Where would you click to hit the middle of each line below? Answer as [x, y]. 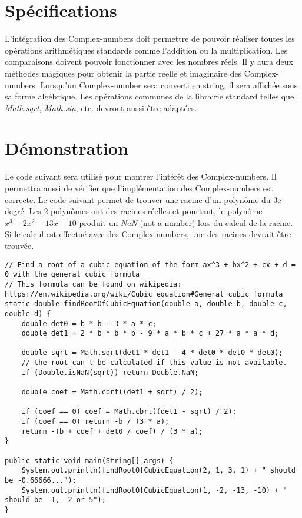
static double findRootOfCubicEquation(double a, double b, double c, [146, 304]
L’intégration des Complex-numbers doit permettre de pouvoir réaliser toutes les [150, 39]
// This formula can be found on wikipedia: [93, 284]
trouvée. [19, 245]
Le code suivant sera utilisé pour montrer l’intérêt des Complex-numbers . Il [141, 176]
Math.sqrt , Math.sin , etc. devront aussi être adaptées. [101, 107]
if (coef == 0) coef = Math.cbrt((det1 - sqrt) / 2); [129, 412]
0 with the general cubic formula [72, 275]
